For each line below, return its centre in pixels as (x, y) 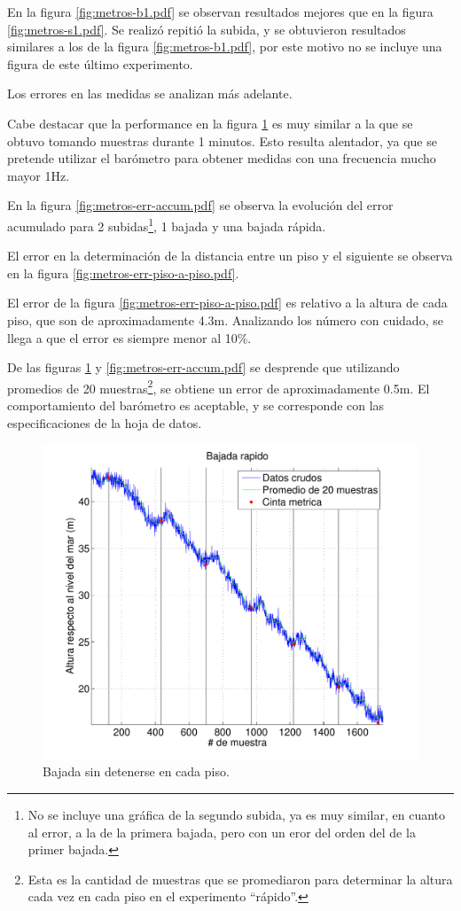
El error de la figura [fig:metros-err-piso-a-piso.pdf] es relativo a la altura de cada (227, 303)
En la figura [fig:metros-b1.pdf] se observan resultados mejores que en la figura (220, 12)
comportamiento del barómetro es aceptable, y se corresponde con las (196, 405)
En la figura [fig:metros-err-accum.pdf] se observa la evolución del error (200, 205)
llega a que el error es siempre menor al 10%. (129, 337)
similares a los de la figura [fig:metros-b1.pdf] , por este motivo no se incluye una (225, 47)
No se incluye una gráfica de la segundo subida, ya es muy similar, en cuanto (237, 815)
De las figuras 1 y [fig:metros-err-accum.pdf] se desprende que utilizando (203, 367)
